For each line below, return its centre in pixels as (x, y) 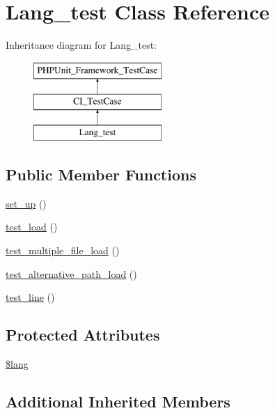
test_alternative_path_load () (71, 273)
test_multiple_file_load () (63, 250)
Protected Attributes (83, 335)
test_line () (30, 297)
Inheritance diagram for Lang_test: (81, 45)
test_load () (32, 227)
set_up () (26, 203)
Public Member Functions (101, 174)
